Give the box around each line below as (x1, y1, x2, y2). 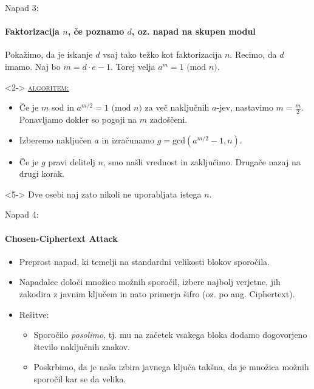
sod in (51, 101, 74, 114)
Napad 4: (5, 208, 39, 221)
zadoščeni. (149, 113, 188, 125)
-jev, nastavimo (216, 101, 273, 114)
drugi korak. (19, 167, 65, 180)
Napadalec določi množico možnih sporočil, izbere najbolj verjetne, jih (19, 275, 281, 288)
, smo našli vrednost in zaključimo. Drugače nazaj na (103, 155, 301, 168)
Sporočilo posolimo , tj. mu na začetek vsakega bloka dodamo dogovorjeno (33, 328, 307, 341)
